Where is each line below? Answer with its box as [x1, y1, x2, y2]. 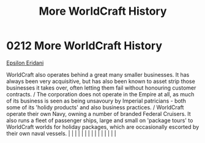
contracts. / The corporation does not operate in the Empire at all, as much [6, 90, 195, 98]
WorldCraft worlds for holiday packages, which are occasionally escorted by [6, 123, 199, 130]
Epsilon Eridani [6, 59, 44, 66]
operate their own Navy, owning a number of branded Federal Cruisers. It [6, 110, 191, 117]
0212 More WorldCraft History [6, 39, 162, 53]
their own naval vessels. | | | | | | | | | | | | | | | [6, 129, 116, 137]
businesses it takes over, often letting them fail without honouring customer [6, 84, 196, 91]
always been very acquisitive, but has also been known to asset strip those [6, 77, 196, 85]
